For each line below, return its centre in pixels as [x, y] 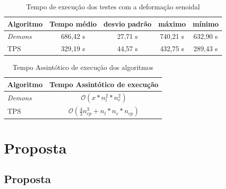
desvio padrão [128, 23]
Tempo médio [73, 23]
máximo [172, 23]
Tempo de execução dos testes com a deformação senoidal [113, 6]
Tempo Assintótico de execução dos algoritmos [83, 67]
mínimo [206, 23]
